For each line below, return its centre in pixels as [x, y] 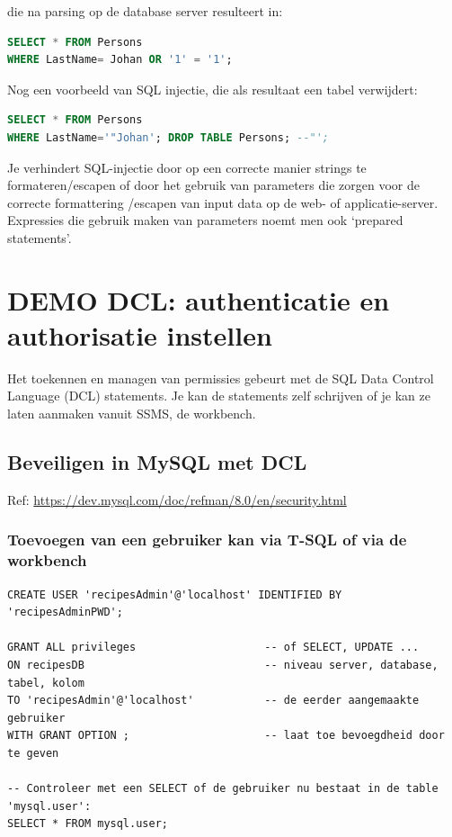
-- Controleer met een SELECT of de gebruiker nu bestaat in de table [223, 789]
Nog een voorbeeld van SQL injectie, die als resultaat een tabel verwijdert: [213, 89]
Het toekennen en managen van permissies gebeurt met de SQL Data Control [221, 378]
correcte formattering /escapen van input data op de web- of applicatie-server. [223, 202]
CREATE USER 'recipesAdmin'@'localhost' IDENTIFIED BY [175, 594]
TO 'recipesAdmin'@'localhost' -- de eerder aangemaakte [213, 701]
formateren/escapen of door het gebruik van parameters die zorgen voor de [213, 185]
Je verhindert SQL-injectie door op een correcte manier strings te [187, 167]
